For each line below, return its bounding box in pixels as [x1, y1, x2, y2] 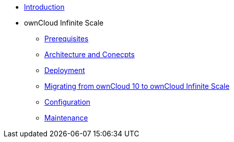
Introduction [24, 3, 65, 11]
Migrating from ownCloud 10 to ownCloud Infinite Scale [44, 82, 230, 90]
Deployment [44, 66, 85, 75]
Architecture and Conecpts [44, 50, 135, 59]
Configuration [44, 98, 91, 106]
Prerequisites [44, 34, 89, 43]
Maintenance [44, 113, 88, 122]
